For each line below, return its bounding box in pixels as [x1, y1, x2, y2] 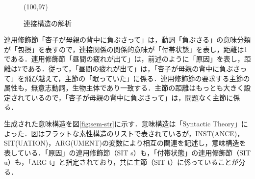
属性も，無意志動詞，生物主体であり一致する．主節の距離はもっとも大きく [4, 83, 244, 93]
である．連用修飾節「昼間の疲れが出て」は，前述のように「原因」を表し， [4, 54, 244, 64]
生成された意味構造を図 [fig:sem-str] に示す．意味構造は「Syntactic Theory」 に [4, 118, 248, 128]
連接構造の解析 [24, 18, 72, 28]
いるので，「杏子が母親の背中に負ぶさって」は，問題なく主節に [31, 92, 233, 102]
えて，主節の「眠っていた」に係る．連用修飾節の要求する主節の [45, 73, 250, 83]
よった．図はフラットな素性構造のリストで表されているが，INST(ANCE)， [4, 128, 244, 138]
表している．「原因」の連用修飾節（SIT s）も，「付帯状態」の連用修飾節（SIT [4, 147, 251, 157]
